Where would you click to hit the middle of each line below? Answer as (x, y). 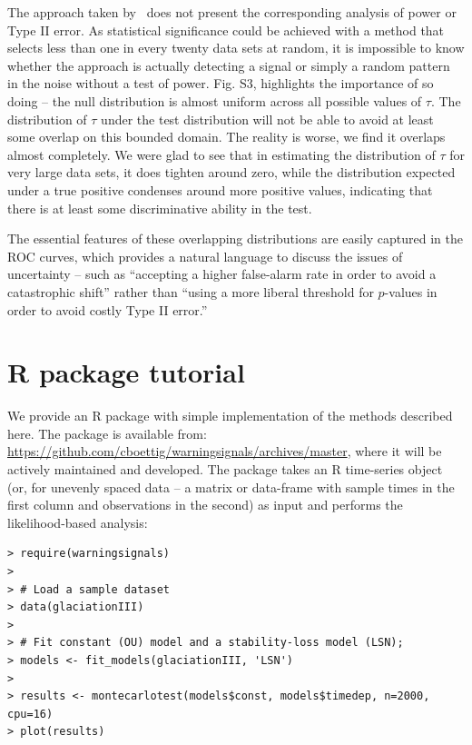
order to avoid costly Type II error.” (108, 309)
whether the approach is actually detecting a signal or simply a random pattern (229, 65)
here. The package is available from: (107, 433)
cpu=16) (30, 714)
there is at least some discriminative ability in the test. (160, 208)
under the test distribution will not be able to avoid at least (267, 119)
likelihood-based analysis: (78, 522)
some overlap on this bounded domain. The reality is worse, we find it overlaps (226, 137)
